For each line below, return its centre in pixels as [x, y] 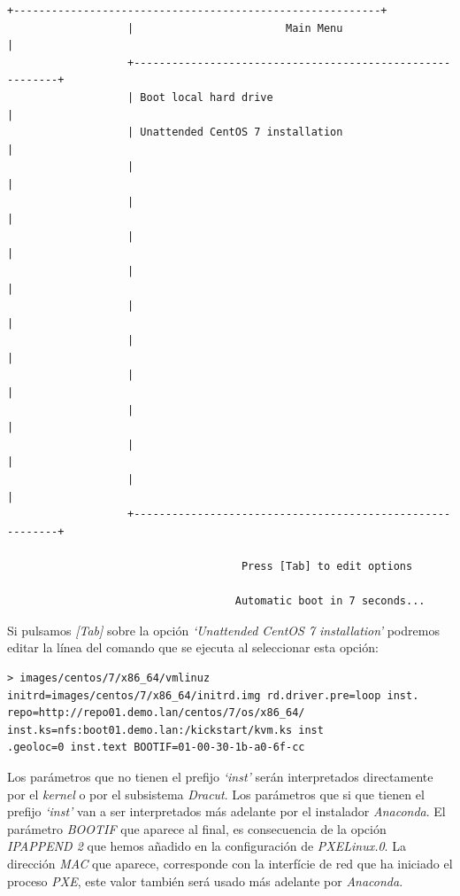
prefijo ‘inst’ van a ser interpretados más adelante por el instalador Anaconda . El [226, 811]
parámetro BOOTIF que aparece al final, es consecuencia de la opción [197, 828]
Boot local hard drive [207, 97]
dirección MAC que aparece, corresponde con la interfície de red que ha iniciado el [230, 863]
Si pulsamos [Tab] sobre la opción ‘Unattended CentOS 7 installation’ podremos [223, 630]
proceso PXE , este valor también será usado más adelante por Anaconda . [205, 880]
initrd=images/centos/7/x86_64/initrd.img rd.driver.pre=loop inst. [213, 695]
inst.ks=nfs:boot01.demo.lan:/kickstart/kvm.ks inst [165, 730]
